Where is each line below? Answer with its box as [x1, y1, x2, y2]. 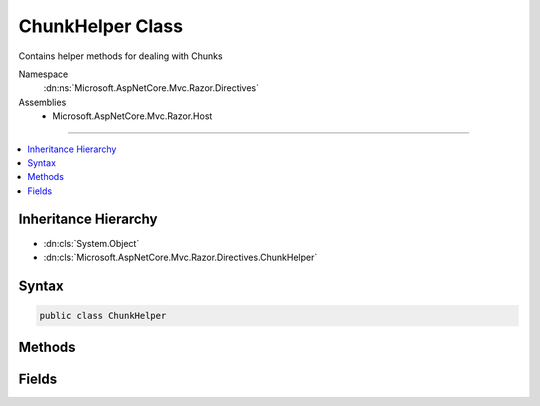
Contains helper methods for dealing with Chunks [18, 50, 224, 62]
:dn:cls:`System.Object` [43, 237, 140, 249]
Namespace [18, 68, 69, 80]
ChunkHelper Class [18, 15, 184, 37]
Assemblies [18, 96, 67, 108]
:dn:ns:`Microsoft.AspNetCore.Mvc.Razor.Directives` [43, 82, 260, 94]
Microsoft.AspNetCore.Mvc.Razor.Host [52, 110, 213, 122]
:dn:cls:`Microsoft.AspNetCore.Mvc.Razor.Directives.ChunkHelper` [43, 251, 318, 263]
